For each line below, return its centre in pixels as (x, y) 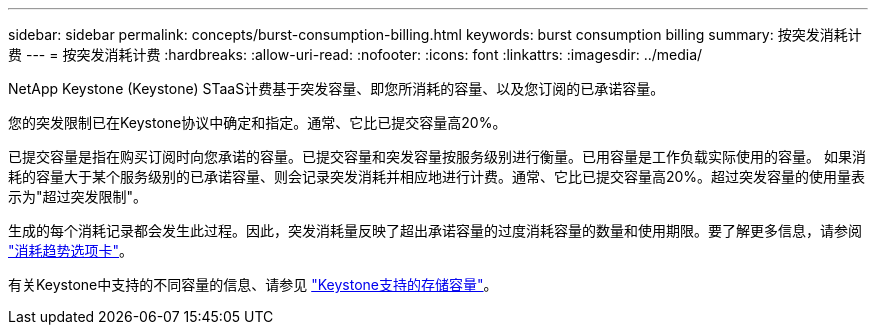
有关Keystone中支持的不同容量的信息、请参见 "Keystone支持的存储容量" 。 (253, 284)
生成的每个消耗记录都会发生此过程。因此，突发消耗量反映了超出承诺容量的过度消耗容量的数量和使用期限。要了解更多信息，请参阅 (435, 230)
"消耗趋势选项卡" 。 (71, 250)
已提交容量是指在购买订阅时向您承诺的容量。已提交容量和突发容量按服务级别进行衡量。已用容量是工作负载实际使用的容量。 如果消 (437, 156)
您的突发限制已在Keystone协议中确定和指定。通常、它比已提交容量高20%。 (257, 122)
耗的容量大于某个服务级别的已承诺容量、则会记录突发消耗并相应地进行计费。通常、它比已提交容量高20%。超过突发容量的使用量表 (437, 176)
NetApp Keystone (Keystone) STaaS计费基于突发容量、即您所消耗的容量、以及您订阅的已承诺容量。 (336, 88)
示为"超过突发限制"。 (78, 196)
